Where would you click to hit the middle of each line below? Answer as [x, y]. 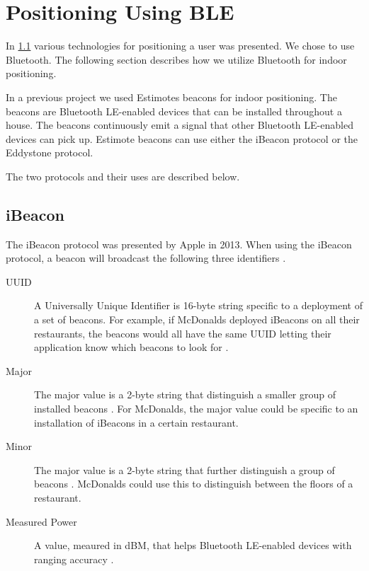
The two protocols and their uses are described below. [123, 176]
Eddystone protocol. [50, 152]
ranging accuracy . [74, 559]
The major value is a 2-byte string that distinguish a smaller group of [185, 394]
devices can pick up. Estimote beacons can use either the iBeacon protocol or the [182, 138]
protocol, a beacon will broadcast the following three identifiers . [146, 258]
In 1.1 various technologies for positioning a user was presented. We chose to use [180, 46]
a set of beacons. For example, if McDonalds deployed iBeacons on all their [197, 319]
